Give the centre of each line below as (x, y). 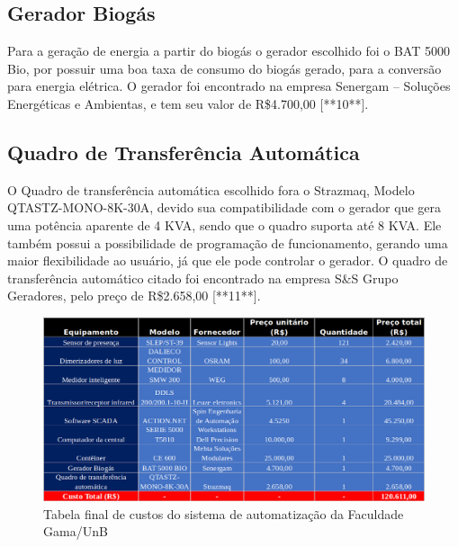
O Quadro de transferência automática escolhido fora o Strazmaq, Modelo (211, 189)
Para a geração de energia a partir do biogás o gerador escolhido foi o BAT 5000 (229, 51)
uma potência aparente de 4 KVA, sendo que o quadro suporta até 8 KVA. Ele (225, 224)
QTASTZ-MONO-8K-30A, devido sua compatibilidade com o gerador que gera (225, 207)
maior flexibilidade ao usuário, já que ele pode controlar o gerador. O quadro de (228, 260)
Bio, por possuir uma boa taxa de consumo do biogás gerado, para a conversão (225, 68)
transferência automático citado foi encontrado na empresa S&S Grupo (203, 278)
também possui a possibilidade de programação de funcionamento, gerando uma (228, 242)
